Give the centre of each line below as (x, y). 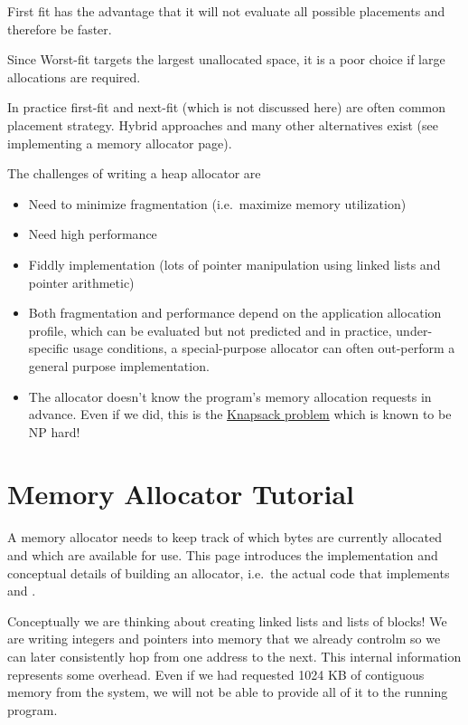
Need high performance (93, 234)
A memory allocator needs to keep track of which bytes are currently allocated (225, 537)
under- (414, 330)
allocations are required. (74, 76)
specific (48, 348)
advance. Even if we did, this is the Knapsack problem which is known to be (240, 414)
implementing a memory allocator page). (120, 143)
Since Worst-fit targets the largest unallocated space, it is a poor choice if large (226, 59)
